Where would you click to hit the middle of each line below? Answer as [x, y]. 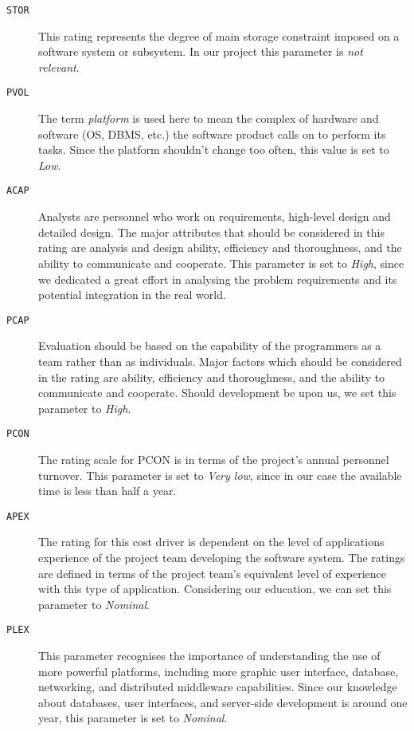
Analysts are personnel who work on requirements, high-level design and [215, 216]
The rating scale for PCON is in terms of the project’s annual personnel [214, 459]
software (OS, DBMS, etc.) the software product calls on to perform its [212, 134]
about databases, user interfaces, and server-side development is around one [223, 702]
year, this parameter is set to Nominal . [133, 718]
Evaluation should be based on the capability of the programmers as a [210, 346]
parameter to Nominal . [94, 604]
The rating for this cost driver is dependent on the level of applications [211, 542]
